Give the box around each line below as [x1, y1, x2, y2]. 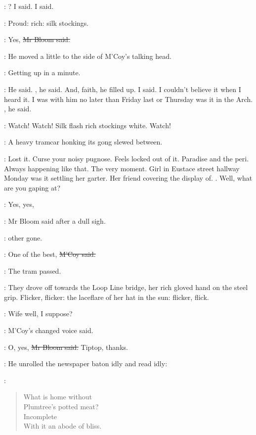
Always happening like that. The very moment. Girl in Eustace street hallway [4, 163, 240, 173]
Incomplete [23, 411, 57, 421]
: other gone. [4, 232, 43, 242]
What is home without [23, 391, 92, 402]
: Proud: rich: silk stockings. [4, 17, 89, 28]
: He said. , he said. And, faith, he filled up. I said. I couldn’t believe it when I [4, 84, 241, 94]
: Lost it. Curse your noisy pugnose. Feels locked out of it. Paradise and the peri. [4, 153, 249, 163]
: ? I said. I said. [4, 1, 54, 11]
